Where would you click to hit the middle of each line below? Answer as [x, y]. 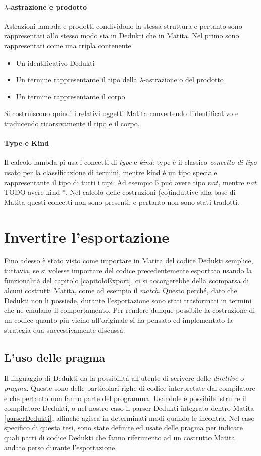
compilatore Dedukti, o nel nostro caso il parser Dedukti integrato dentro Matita [129, 408]
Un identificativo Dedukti [55, 62]
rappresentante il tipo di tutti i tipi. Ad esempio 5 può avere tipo [105, 182]
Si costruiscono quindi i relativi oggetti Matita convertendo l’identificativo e [121, 113]
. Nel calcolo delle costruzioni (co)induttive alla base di [150, 192]
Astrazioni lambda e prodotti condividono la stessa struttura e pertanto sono [123, 25]
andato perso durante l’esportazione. [61, 447]
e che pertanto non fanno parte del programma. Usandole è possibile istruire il [125, 398]
